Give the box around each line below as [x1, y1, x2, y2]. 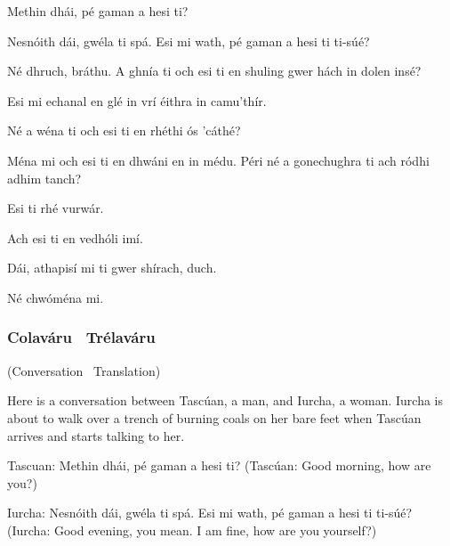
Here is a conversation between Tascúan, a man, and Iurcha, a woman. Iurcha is [7, 391, 444, 410]
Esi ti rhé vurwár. [7, 199, 104, 217]
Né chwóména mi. [7, 288, 104, 306]
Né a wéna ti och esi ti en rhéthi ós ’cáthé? [7, 121, 241, 140]
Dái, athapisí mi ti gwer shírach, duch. [7, 258, 217, 277]
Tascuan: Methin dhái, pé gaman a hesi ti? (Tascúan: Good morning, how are [7, 456, 431, 475]
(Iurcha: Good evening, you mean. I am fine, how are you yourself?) [7, 520, 377, 539]
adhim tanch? [7, 168, 82, 187]
